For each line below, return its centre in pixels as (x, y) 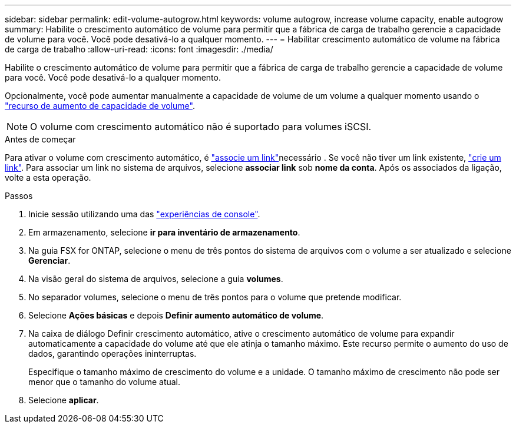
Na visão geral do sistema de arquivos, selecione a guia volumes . (156, 279)
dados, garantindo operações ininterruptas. (113, 354)
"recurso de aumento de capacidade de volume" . (100, 106)
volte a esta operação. (48, 177)
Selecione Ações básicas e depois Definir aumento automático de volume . (176, 315)
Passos (19, 196)
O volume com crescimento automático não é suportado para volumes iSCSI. (201, 127)
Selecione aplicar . (64, 400)
